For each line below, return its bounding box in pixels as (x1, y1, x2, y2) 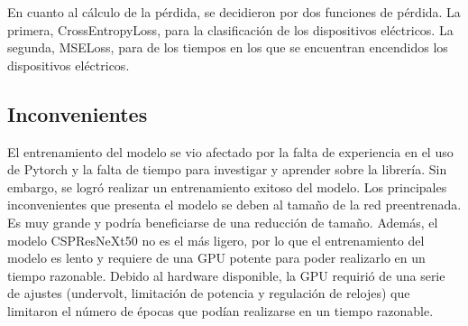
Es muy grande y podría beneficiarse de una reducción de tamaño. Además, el (7, 212, 438, 231)
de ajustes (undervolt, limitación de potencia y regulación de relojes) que (7, 284, 410, 303)
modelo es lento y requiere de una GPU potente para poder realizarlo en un (7, 248, 426, 267)
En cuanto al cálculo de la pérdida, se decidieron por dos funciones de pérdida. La (7, 3, 461, 21)
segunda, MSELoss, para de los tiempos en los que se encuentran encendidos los (7, 38, 448, 57)
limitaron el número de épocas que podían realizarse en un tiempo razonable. (7, 301, 434, 320)
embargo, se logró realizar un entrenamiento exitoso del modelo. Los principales (7, 177, 447, 196)
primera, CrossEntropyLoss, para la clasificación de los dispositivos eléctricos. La (7, 20, 454, 39)
